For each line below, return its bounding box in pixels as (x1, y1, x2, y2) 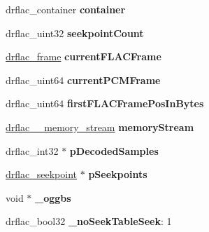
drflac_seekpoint (6, 167, 78, 182)
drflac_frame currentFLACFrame (6, 49, 161, 64)
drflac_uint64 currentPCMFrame (6, 72, 161, 87)
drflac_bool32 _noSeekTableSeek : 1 (6, 214, 172, 228)
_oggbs (35, 190, 71, 205)
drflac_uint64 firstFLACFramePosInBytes (6, 96, 204, 111)
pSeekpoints (88, 167, 147, 182)
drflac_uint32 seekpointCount (6, 25, 144, 40)
